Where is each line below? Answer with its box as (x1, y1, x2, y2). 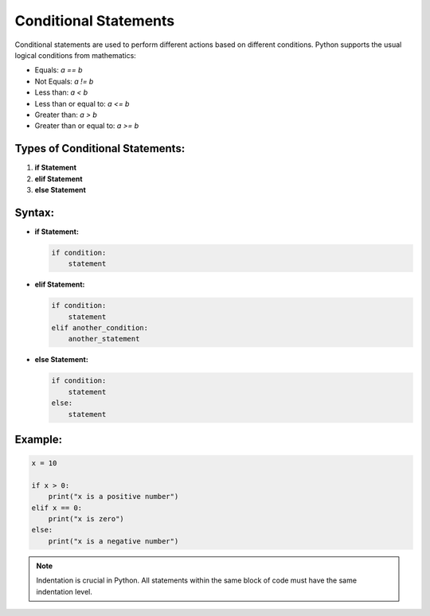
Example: (14, 432, 63, 446)
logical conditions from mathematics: (14, 50, 137, 60)
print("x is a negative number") (48, 536, 179, 545)
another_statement (68, 334, 140, 344)
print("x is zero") (48, 514, 125, 524)
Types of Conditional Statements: (14, 142, 186, 155)
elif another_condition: (51, 323, 149, 332)
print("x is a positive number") (48, 492, 179, 501)
